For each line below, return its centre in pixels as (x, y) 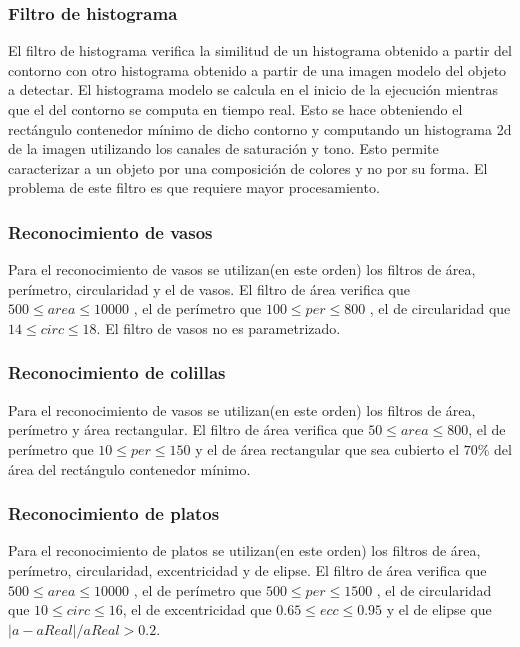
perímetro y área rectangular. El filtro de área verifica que (186, 429)
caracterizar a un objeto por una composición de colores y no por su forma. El (248, 167)
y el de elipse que (439, 609)
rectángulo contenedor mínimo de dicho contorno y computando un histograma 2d (260, 128)
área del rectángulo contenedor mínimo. (129, 468)
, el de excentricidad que (197, 609)
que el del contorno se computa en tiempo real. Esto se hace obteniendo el (235, 109)
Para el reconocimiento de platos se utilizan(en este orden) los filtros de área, (244, 550)
